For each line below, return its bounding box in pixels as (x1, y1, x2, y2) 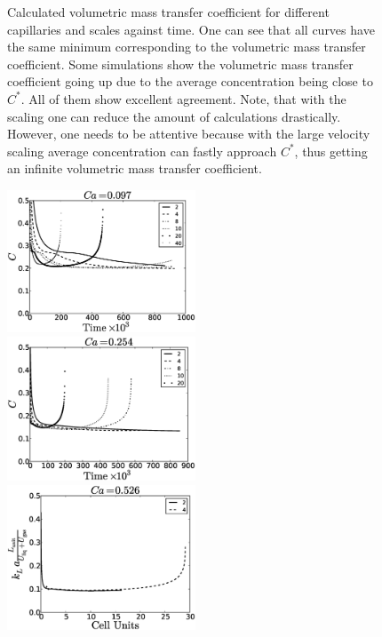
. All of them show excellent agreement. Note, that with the (20, 89, 346, 107)
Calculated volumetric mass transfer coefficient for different (7, 3, 330, 20)
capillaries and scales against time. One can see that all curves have (7, 20, 375, 38)
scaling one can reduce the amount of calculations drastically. (7, 107, 341, 125)
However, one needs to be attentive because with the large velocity (7, 124, 370, 143)
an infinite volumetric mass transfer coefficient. (7, 159, 262, 178)
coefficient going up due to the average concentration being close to (7, 72, 373, 91)
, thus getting (294, 141, 368, 160)
